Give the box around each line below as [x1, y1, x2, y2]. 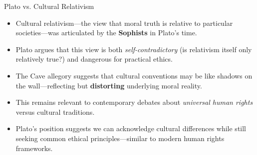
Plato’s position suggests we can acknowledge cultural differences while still [15, 123, 247, 134]
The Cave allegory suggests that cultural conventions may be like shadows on [15, 70, 253, 80]
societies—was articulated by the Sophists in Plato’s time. [15, 27, 197, 38]
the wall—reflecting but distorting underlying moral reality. [15, 80, 202, 90]
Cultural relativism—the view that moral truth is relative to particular [15, 17, 233, 28]
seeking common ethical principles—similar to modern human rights [15, 133, 225, 143]
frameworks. [15, 143, 53, 153]
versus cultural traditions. [15, 106, 95, 117]
